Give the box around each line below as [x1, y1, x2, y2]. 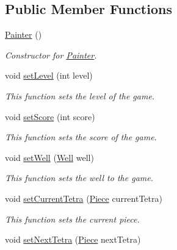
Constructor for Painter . [5, 48, 97, 61]
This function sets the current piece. [5, 212, 140, 225]
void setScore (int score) [5, 110, 95, 123]
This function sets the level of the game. [5, 89, 155, 102]
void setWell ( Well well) [5, 151, 94, 163]
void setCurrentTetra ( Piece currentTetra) [5, 191, 162, 204]
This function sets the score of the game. [5, 130, 157, 143]
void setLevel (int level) [5, 69, 93, 82]
